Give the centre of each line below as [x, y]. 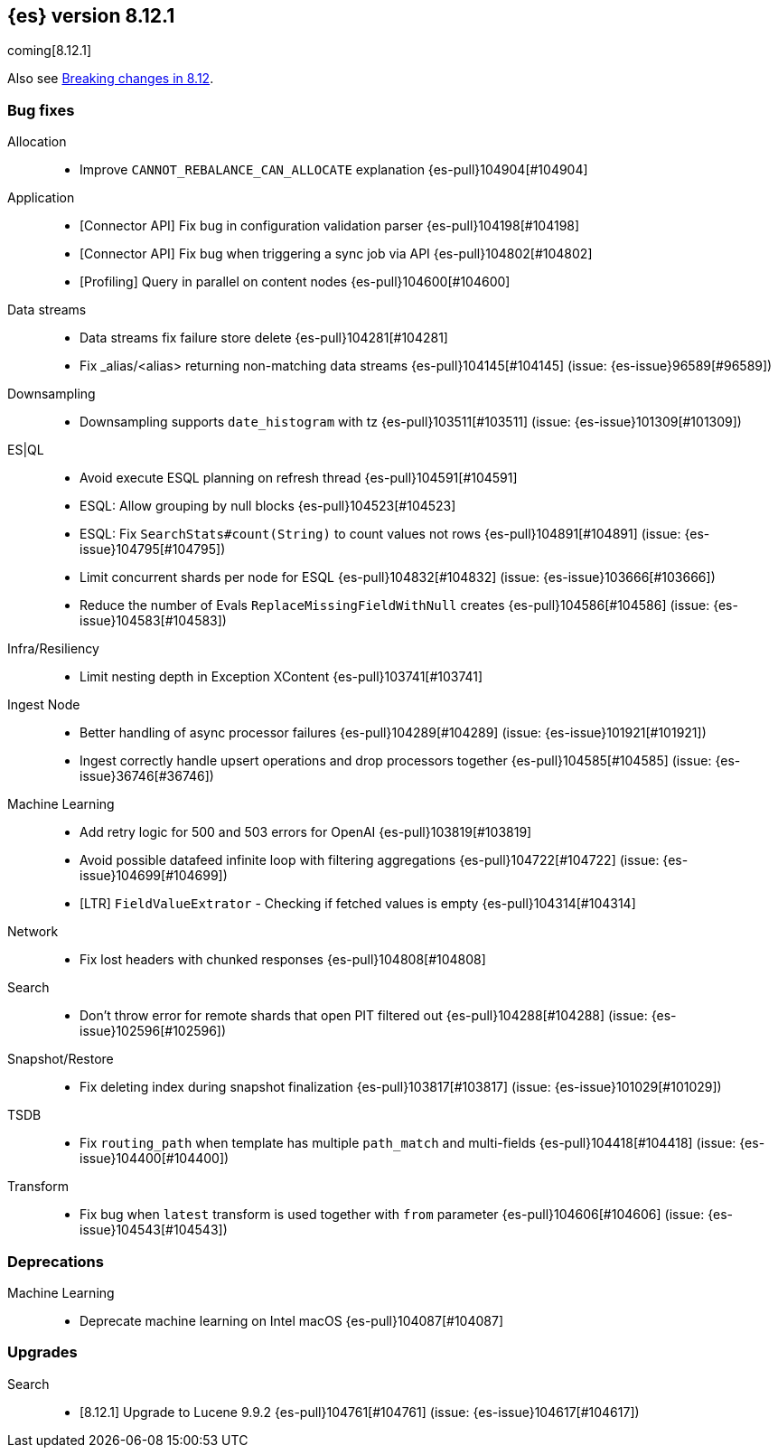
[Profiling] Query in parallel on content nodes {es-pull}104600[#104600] [295, 282]
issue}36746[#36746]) [147, 776]
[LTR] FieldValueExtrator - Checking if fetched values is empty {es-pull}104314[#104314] [358, 904]
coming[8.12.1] [50, 51]
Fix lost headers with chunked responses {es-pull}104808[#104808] [283, 960]
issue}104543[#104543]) [154, 1230]
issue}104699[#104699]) [154, 876]
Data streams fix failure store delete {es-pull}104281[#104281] [264, 338]
